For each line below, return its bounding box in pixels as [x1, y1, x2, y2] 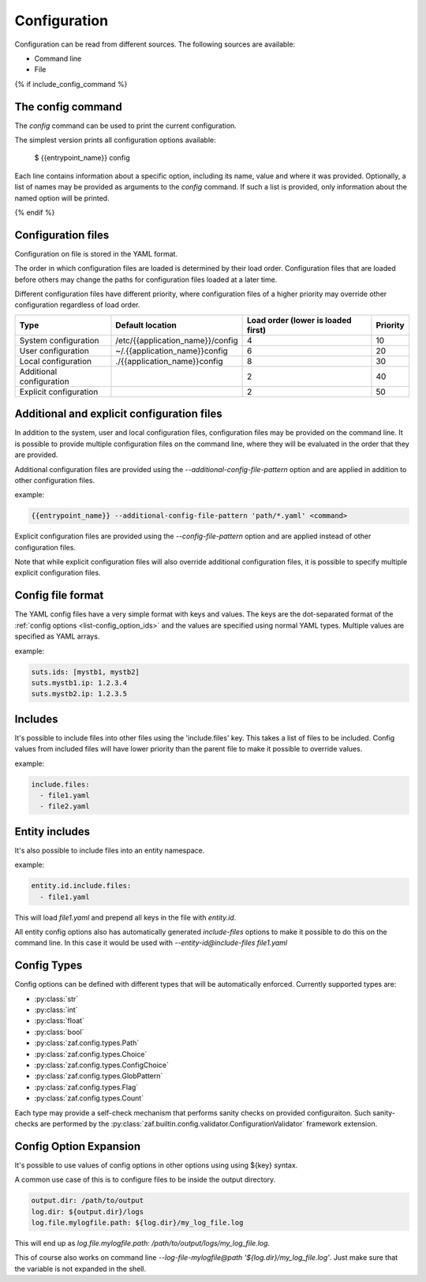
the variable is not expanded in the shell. [14, 1264, 147, 1273]
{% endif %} [14, 208, 55, 217]
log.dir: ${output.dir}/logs [31, 1207, 144, 1216]
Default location [115, 320, 177, 331]
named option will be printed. [14, 193, 110, 203]
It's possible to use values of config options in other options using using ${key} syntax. [14, 1160, 298, 1170]
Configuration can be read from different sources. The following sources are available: [14, 39, 296, 49]
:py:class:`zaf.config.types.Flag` [34, 1082, 139, 1092]
